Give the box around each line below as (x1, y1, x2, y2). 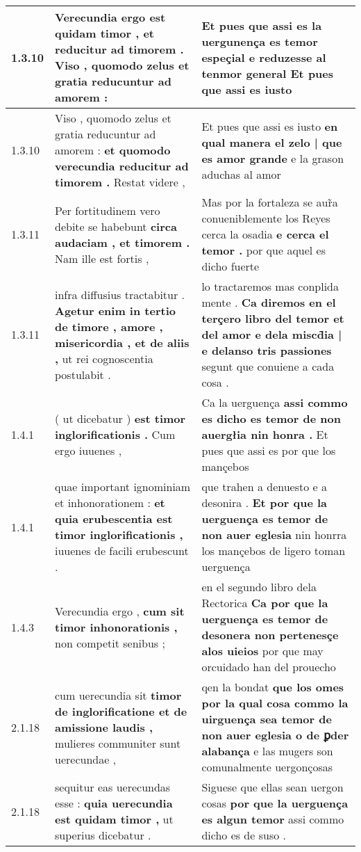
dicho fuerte (201, 258, 260, 274)
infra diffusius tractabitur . (55, 286, 185, 303)
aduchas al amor (201, 166, 281, 182)
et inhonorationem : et (55, 495, 165, 511)
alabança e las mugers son (201, 743, 333, 759)
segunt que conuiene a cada (201, 358, 335, 374)
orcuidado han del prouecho (201, 659, 336, 675)
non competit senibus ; (55, 634, 165, 651)
